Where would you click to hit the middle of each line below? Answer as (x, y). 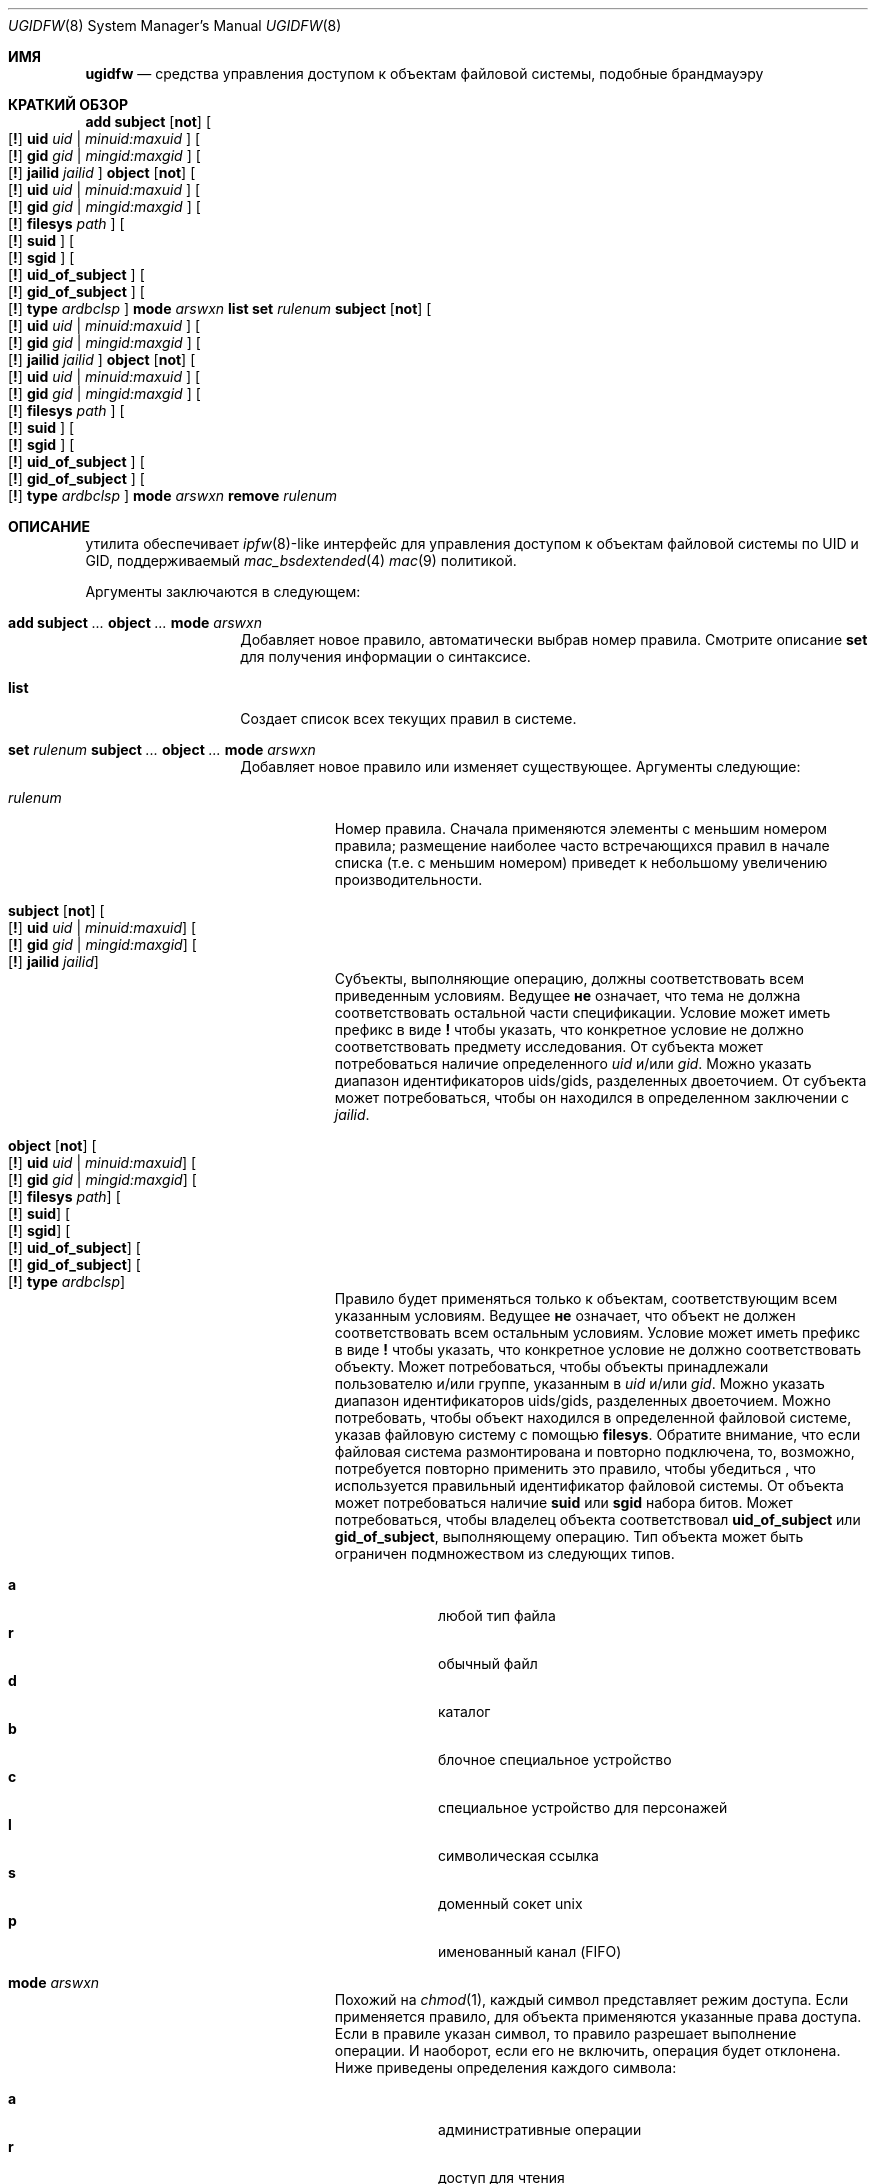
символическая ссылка (518, 1855)
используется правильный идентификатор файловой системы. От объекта (589, 1485)
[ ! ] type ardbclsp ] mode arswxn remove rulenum (173, 495)
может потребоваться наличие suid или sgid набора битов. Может (563, 1502)
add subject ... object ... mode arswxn (135, 622)
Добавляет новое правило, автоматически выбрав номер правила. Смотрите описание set (554, 639)
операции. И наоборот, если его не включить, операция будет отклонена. (587, 2050)
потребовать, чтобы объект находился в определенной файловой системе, (593, 1417)
